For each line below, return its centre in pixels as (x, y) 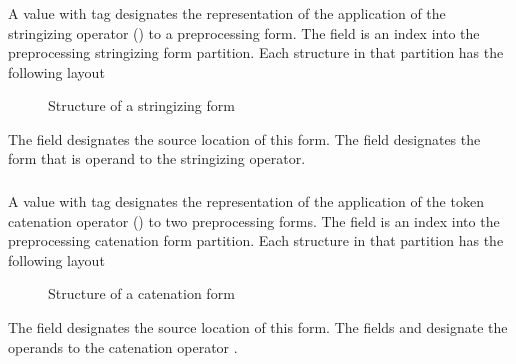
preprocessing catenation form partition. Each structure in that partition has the (256, 240)
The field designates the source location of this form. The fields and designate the (258, 326)
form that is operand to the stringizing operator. (157, 158)
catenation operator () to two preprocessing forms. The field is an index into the (254, 220)
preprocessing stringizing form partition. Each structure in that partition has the (256, 52)
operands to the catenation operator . (123, 346)
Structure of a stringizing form (141, 105)
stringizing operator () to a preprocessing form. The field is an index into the (244, 32)
